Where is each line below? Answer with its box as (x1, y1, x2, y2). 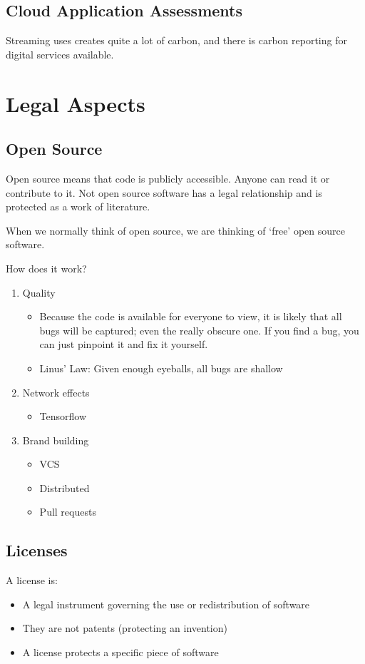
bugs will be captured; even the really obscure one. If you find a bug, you (39, 322, 359, 337)
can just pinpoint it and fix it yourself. (39, 337, 208, 352)
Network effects (22, 384, 90, 399)
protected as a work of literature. (6, 199, 150, 214)
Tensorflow (39, 409, 87, 424)
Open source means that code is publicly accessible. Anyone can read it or (6, 170, 330, 185)
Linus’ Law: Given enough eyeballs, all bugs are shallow (39, 360, 283, 375)
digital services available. (6, 46, 114, 61)
